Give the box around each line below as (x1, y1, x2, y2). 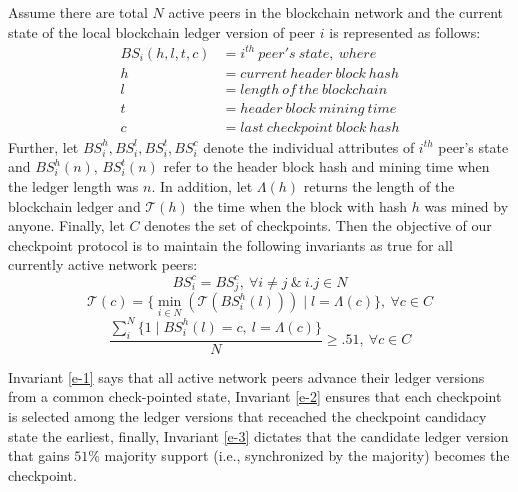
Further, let (8, 136, 79, 157)
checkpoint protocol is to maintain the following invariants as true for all (8, 234, 453, 255)
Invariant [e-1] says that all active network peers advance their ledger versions (8, 366, 485, 387)
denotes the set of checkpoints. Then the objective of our (144, 215, 492, 236)
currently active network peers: (8, 254, 198, 275)
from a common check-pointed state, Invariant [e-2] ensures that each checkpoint (8, 386, 502, 407)
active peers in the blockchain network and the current (168, 2, 504, 22)
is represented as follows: (329, 21, 481, 42)
